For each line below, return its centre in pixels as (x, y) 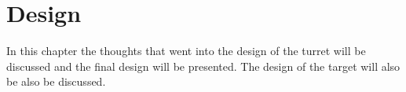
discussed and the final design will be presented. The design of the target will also (203, 66)
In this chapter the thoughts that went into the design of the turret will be (186, 51)
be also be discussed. (56, 81)
